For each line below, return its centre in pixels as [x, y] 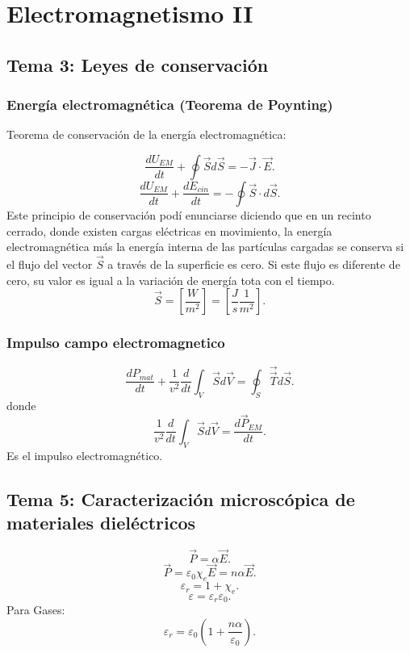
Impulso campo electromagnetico [116, 343]
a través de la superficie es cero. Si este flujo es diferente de [254, 264]
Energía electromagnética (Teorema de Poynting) [170, 105]
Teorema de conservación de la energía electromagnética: [146, 134]
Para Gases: [36, 610]
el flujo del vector [50, 264]
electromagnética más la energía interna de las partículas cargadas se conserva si [205, 247]
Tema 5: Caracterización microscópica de [181, 498]
